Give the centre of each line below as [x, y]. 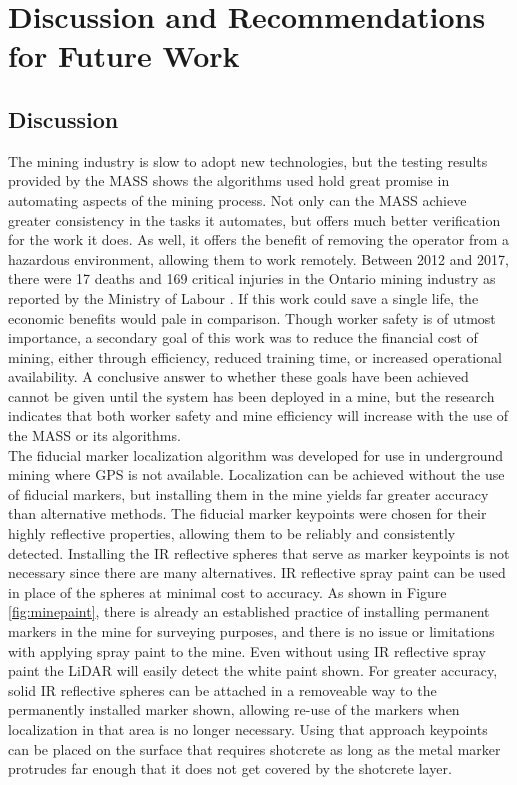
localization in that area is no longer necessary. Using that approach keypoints [248, 728]
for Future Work [124, 55]
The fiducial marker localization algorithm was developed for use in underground [256, 454]
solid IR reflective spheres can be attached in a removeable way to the [222, 689]
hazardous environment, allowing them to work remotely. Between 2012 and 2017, [258, 258]
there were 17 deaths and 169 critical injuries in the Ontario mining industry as [252, 278]
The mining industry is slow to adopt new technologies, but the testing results [248, 160]
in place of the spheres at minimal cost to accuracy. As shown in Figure [227, 591]
